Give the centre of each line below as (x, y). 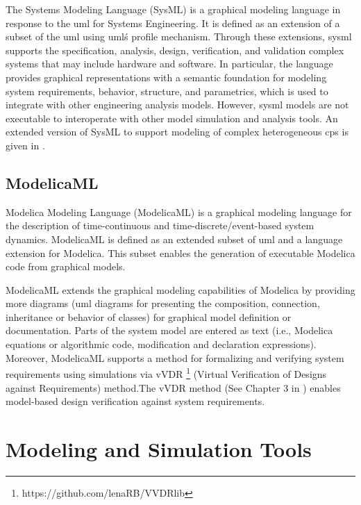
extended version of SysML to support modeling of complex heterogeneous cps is (177, 132)
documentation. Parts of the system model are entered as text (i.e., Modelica (169, 330)
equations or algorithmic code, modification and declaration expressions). (161, 344)
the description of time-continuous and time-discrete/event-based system (160, 225)
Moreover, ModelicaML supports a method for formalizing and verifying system (175, 357)
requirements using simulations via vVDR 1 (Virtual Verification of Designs (166, 373)
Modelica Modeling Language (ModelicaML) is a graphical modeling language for (179, 212)
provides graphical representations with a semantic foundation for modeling (166, 77)
